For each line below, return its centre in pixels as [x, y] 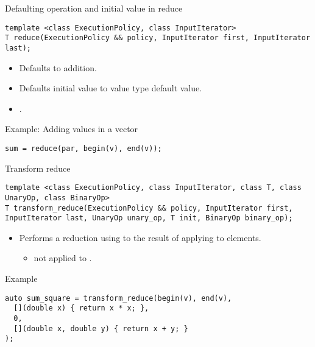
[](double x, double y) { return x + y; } [101, 328]
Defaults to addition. [58, 67]
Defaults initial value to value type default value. [111, 88]
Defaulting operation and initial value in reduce [94, 8]
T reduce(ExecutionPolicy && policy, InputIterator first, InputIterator [158, 38]
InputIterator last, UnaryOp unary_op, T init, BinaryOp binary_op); [149, 218]
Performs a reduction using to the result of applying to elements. [140, 237]
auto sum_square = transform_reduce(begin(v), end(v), [119, 298]
